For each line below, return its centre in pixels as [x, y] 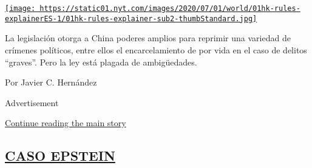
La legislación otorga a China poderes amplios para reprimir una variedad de [148, 38]
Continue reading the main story [66, 123]
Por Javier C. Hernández [51, 82]
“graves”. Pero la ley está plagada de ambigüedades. [101, 62]
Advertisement [32, 102]
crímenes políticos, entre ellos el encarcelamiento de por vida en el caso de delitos [156, 49]
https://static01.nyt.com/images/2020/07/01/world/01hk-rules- [170, 8]
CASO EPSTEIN [60, 156]
